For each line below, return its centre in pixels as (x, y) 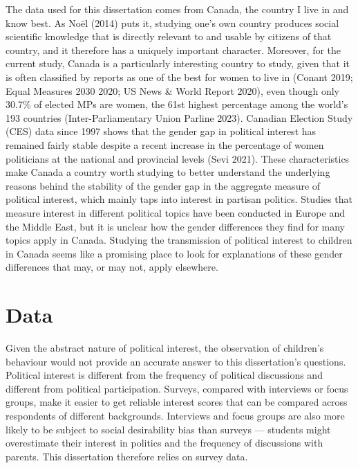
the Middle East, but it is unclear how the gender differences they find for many (175, 226)
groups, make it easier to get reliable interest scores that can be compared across (177, 402)
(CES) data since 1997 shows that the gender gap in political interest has (161, 131)
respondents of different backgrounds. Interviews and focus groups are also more (175, 415)
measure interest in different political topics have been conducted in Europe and (175, 212)
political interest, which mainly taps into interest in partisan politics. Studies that (179, 199)
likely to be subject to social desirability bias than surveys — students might (168, 429)
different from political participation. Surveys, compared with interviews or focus (177, 388)
